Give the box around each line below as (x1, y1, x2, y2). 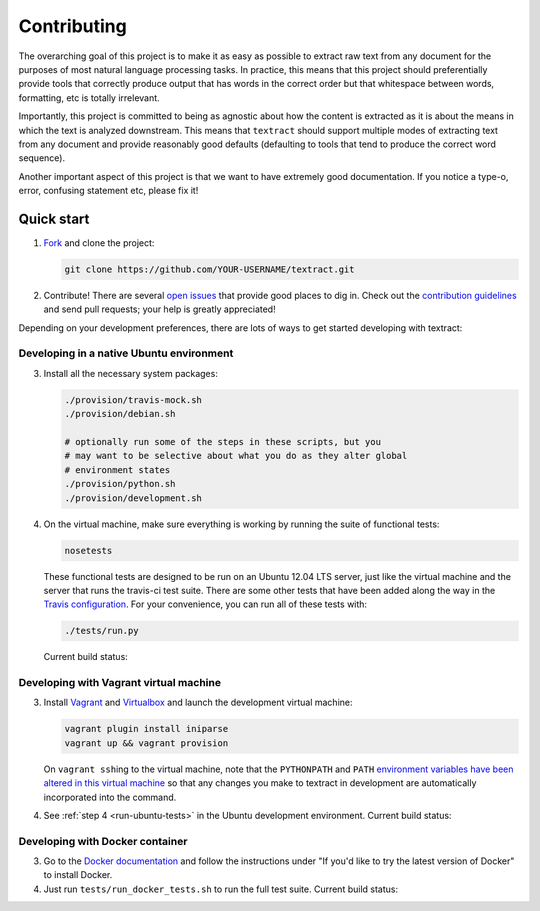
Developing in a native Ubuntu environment (18, 346, 234, 360)
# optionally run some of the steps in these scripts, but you (64, 436, 382, 448)
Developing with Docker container (18, 834, 188, 848)
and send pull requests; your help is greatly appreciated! (43, 303, 276, 315)
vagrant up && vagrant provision (64, 737, 229, 749)
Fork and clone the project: (43, 236, 155, 249)
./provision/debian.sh (64, 408, 176, 420)
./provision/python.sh (64, 478, 176, 490)
